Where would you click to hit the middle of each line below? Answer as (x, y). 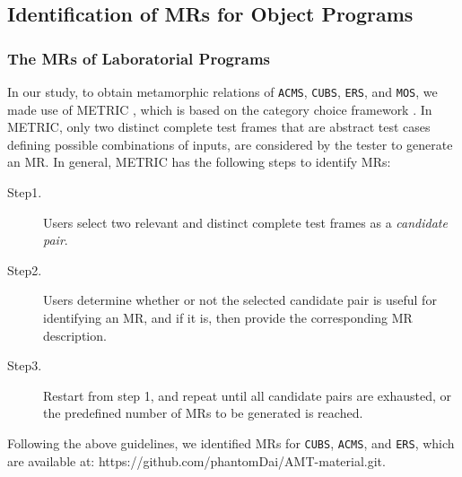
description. (75, 335)
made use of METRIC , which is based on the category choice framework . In (220, 109)
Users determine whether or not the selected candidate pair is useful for (240, 300)
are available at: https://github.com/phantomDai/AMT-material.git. (196, 460)
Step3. (25, 365)
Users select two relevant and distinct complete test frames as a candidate (245, 222)
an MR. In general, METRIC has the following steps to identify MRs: (199, 162)
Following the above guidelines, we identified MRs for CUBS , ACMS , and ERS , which (231, 442)
